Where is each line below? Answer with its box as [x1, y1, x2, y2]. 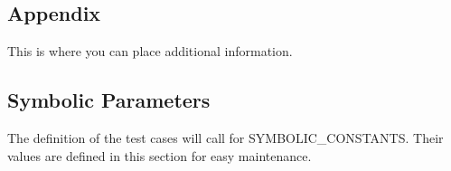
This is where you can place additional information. [7, 42, 293, 61]
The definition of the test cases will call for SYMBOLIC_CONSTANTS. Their [7, 128, 444, 147]
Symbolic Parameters [7, 86, 211, 114]
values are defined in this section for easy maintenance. [7, 146, 312, 165]
